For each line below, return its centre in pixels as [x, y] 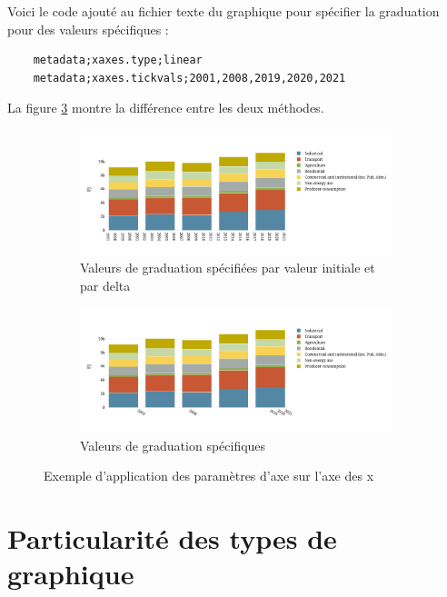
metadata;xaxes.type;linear [118, 60]
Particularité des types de [172, 537]
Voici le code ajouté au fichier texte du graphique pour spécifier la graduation [223, 11]
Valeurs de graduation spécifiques [173, 445]
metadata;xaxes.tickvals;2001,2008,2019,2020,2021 [189, 78]
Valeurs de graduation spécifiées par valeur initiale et [228, 268]
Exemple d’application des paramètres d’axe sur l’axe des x [209, 476]
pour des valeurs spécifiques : [88, 29]
